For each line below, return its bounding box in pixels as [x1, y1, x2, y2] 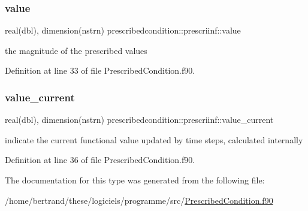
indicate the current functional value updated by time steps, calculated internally [5, 133, 303, 146]
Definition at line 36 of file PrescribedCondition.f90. [5, 153, 195, 166]
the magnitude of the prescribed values [5, 44, 147, 56]
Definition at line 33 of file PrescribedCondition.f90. [5, 64, 195, 77]
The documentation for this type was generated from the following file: [5, 174, 265, 186]
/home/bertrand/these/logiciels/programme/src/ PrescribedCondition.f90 [5, 194, 273, 206]
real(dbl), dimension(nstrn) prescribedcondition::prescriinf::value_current [5, 113, 274, 126]
